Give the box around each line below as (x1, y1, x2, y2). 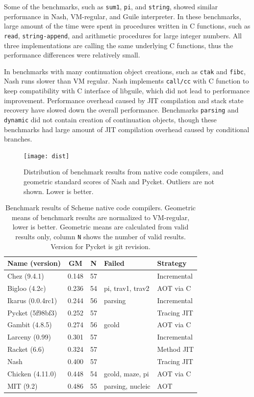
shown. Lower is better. (24, 186, 94, 196)
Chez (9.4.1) (7, 271, 44, 281)
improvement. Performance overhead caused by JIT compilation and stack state (4, 95, 244, 105)
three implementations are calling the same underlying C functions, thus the (4, 40, 233, 50)
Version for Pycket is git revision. (51, 241, 151, 251)
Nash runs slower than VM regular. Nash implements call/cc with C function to (4, 76, 249, 86)
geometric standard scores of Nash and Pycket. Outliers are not (24, 176, 214, 186)
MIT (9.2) (7, 380, 38, 391)
